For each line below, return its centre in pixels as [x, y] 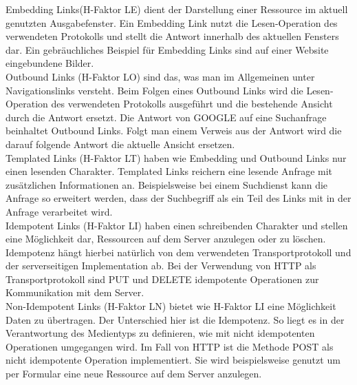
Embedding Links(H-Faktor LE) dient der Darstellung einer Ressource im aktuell [177, 9]
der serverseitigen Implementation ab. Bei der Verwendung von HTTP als [161, 266]
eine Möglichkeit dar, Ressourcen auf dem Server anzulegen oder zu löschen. [166, 239]
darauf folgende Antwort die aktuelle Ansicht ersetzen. [120, 144]
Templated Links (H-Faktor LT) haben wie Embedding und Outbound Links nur [176, 157]
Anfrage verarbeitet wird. [59, 211]
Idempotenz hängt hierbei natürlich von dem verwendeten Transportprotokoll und [178, 252]
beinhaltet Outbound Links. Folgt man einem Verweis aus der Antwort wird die [174, 131]
